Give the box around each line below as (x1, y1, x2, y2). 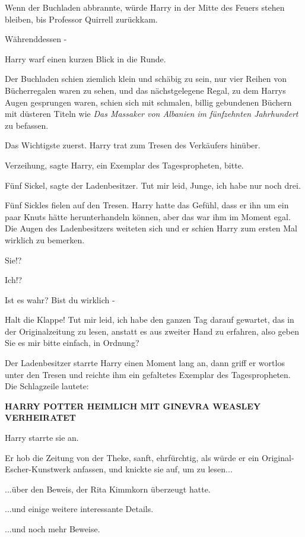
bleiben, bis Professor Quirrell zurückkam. (5, 12, 158, 25)
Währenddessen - (5, 33, 67, 45)
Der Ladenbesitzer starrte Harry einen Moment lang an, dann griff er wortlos (5, 357, 285, 369)
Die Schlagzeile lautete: (5, 380, 89, 392)
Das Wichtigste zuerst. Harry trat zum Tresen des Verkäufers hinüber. (5, 139, 260, 151)
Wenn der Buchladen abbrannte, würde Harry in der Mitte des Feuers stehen (5, 1, 285, 13)
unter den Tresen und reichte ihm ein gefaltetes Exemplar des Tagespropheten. (5, 368, 291, 380)
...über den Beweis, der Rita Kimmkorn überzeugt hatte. (5, 482, 211, 495)
